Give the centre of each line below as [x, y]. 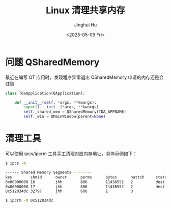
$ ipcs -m [16, 163]
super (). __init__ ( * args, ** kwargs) [61, 107]
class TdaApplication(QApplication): [45, 93]
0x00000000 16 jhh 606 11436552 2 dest [85, 182]
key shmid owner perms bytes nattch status [87, 177]
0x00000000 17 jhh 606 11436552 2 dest [85, 187]
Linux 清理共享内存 [85, 10]
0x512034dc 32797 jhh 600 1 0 [69, 191]
